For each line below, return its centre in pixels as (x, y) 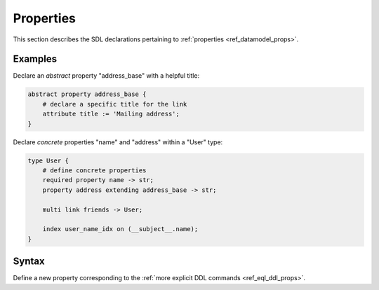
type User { (48, 160)
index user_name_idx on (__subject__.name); (120, 229)
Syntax (29, 262)
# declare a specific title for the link (115, 104)
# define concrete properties (94, 170)
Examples (35, 59)
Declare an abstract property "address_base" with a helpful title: (106, 76)
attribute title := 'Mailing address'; (111, 114)
